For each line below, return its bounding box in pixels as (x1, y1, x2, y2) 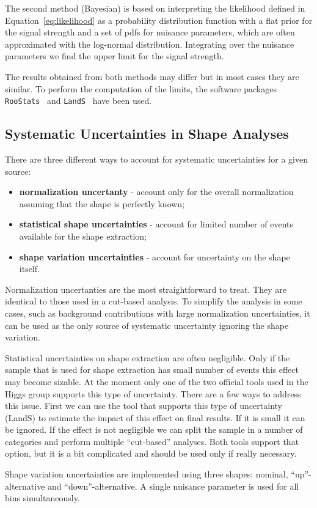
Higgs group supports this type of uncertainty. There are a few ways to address (5, 387, 301, 400)
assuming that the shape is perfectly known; (19, 197, 185, 210)
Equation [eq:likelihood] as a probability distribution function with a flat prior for (5, 13, 313, 26)
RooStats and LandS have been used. (5, 94, 152, 107)
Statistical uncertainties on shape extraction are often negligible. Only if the (5, 351, 290, 364)
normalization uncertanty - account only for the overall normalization (19, 185, 294, 198)
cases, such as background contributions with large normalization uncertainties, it (5, 306, 310, 319)
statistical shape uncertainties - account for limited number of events (19, 218, 293, 230)
